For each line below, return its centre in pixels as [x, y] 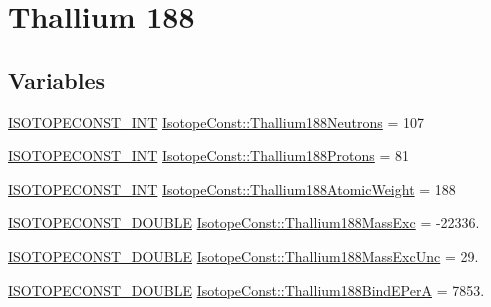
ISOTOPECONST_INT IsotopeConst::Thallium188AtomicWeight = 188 [232, 188]
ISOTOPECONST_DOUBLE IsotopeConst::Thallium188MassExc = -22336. [244, 222]
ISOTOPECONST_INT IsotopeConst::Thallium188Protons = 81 [209, 155]
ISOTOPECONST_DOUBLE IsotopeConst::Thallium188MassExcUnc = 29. [243, 255]
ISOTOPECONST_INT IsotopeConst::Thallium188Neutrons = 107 [216, 121]
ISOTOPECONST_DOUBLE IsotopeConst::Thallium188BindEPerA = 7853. [246, 289]
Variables [57, 79]
